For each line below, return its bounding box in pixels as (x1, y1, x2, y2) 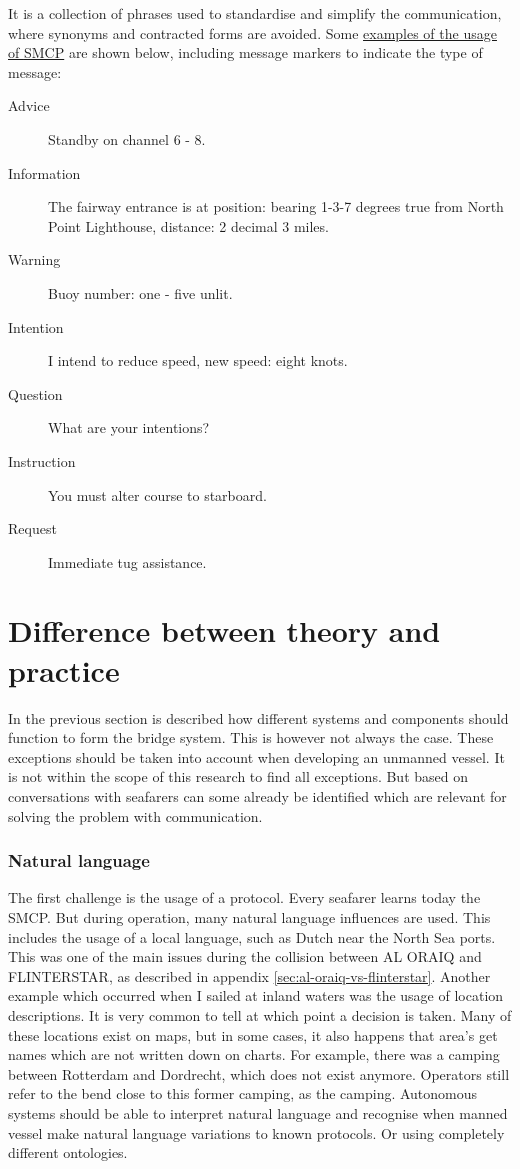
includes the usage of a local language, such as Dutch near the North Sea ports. (8, 926, 496, 947)
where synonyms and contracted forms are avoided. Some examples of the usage (8, 22, 497, 43)
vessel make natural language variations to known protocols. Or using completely (8, 1122, 505, 1143)
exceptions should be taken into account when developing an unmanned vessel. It (8, 746, 505, 767)
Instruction (8, 450, 76, 471)
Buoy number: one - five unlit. (48, 282, 233, 303)
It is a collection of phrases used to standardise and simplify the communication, (8, 3, 502, 23)
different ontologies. (8, 1142, 128, 1163)
